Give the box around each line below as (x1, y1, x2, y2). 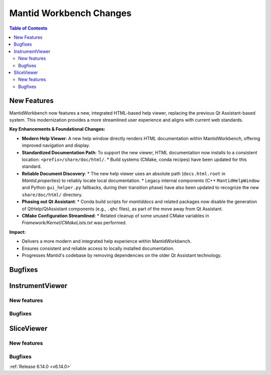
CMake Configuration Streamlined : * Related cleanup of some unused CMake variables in (22, 213, 209, 219)
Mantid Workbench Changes (9, 8, 131, 19)
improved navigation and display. (22, 142, 90, 148)
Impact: (9, 229, 26, 235)
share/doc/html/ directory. (22, 192, 83, 198)
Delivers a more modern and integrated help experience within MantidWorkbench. (22, 238, 192, 244)
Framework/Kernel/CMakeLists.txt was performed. (22, 220, 127, 226)
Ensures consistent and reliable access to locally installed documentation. (22, 245, 175, 251)
